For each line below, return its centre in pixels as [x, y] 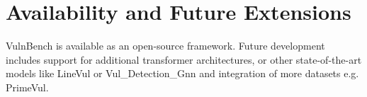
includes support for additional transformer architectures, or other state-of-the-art [184, 59]
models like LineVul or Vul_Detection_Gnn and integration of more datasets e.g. [182, 73]
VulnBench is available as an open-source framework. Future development [165, 46]
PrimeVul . [27, 87]
